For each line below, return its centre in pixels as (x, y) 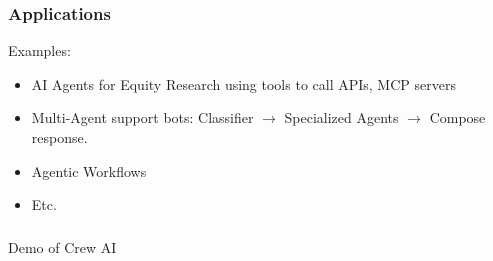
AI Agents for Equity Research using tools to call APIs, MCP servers (243, 83)
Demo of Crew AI (62, 246)
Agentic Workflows (89, 170)
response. (59, 137)
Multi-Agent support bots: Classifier (142, 117)
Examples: (39, 50)
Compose (457, 117)
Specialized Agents (341, 117)
